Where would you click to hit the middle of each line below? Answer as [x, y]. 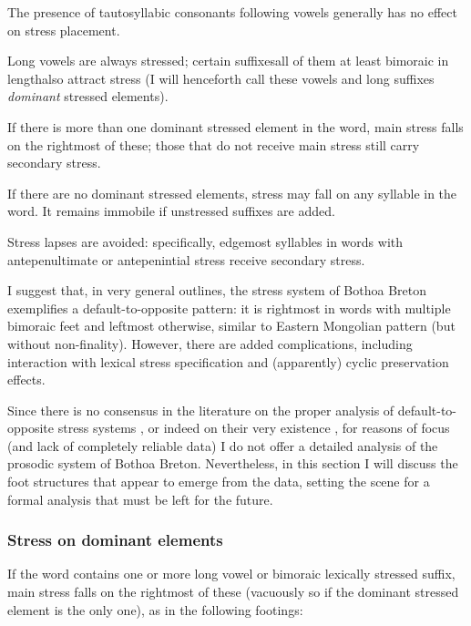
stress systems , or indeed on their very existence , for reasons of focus [254, 428]
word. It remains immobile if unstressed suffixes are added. [171, 211]
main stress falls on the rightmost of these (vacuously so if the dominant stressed [233, 592]
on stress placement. [64, 30]
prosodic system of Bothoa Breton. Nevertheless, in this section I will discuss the [233, 463]
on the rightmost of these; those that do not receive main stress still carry [214, 144]
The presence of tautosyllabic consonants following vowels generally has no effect [232, 12]
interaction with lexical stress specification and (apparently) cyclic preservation [228, 361]
